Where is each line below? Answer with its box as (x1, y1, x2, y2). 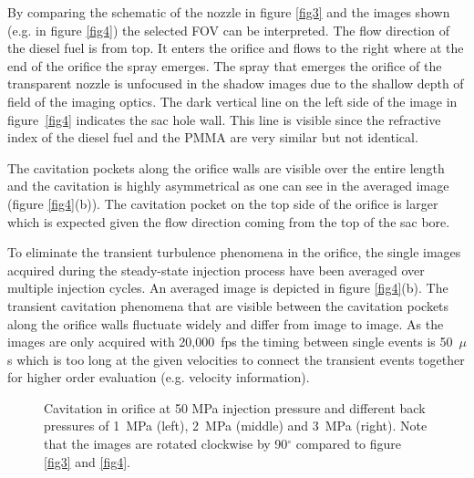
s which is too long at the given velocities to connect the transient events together (7, 349, 465, 369)
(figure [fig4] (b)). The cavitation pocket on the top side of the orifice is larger (7, 193, 438, 213)
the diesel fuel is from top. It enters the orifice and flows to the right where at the (7, 38, 464, 57)
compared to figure (295, 434, 402, 453)
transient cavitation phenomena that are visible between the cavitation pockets (7, 296, 449, 315)
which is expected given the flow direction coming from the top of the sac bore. (7, 212, 450, 231)
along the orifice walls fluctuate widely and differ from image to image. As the (7, 314, 444, 333)
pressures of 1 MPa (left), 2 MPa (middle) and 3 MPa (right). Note (44, 416, 428, 435)
